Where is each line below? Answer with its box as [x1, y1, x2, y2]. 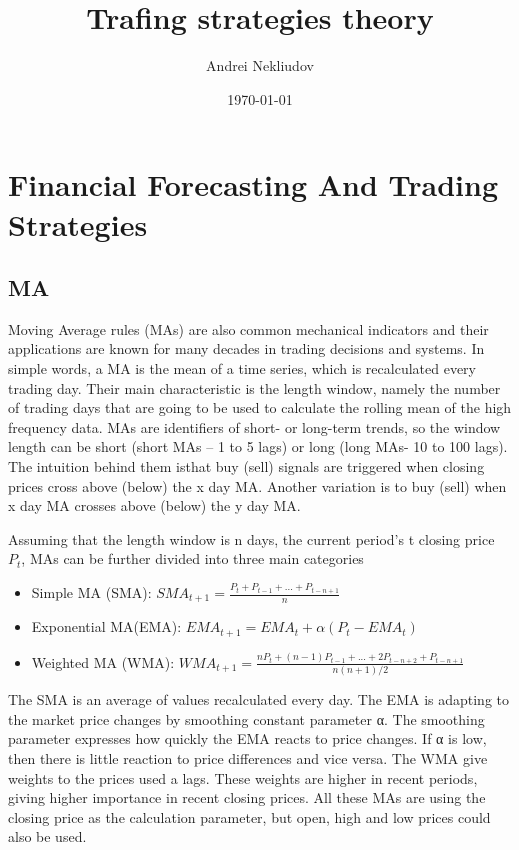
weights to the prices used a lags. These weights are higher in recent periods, [8, 767, 478, 788]
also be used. [8, 826, 87, 847]
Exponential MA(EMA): [31, 616, 182, 637]
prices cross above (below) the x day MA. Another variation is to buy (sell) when [8, 475, 507, 496]
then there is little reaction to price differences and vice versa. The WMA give [8, 747, 488, 768]
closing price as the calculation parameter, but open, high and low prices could [8, 806, 491, 827]
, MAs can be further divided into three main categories [21, 548, 364, 569]
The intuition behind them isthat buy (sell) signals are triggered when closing [8, 456, 485, 477]
